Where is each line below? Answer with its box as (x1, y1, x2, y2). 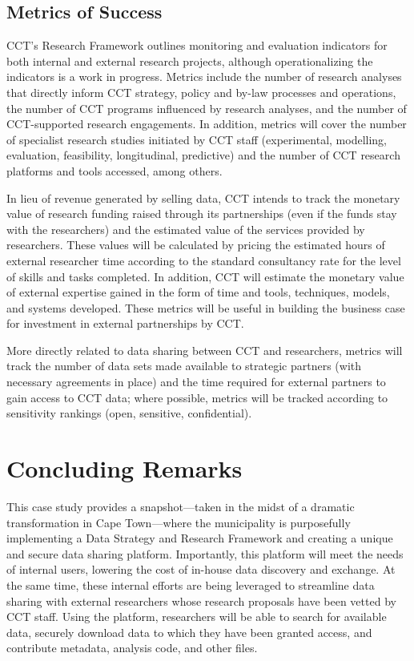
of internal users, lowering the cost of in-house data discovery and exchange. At (6, 561, 396, 578)
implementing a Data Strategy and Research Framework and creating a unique (6, 530, 393, 546)
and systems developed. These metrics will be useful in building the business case (6, 299, 405, 316)
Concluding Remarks (6, 452, 243, 485)
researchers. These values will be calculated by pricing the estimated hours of (6, 236, 385, 253)
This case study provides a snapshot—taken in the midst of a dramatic (6, 498, 355, 514)
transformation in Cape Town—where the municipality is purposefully (6, 514, 351, 530)
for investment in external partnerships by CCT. (6, 315, 244, 332)
